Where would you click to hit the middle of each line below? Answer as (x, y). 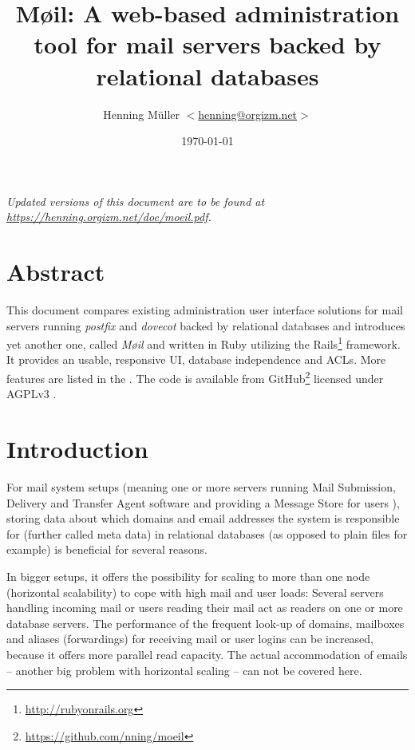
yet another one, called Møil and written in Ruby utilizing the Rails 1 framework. (204, 343)
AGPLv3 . (32, 394)
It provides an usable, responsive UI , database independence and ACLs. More (196, 359)
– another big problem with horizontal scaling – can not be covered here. (184, 670)
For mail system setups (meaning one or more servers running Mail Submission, (201, 487)
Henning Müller (141, 114)
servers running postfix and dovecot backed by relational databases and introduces (206, 325)
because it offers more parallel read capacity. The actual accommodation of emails (207, 654)
